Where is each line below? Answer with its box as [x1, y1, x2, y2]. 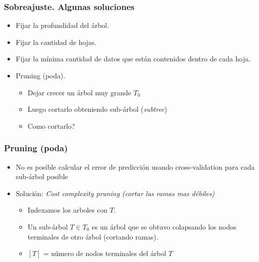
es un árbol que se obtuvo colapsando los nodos [92, 221, 237, 232]
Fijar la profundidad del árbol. [15, 20, 109, 30]
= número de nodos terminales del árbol [43, 248, 166, 259]
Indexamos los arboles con [27, 205, 108, 215]
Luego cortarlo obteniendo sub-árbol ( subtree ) [27, 104, 167, 114]
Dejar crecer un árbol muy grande [27, 87, 131, 97]
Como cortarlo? [27, 120, 75, 131]
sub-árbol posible [15, 171, 68, 182]
